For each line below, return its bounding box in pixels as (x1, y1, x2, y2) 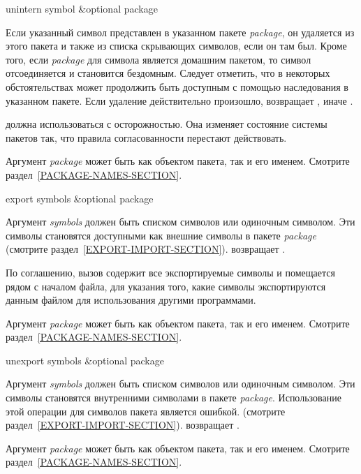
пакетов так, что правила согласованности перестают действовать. (6, 130, 287, 145)
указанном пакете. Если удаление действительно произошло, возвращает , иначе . (6, 93, 353, 108)
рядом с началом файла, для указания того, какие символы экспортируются (6, 279, 326, 293)
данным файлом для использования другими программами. (6, 292, 256, 307)
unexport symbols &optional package (6, 353, 164, 367)
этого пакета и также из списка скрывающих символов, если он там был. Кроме (6, 38, 347, 53)
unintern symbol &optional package (6, 1, 158, 15)
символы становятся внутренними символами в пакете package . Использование (6, 390, 341, 405)
